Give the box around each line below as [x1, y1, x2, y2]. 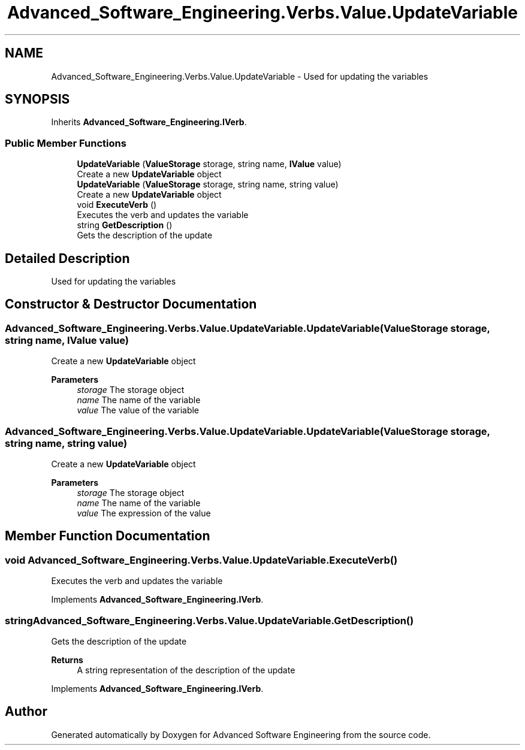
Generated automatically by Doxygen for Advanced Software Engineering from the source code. [51, 729, 431, 740]
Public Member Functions [5, 137, 126, 149]
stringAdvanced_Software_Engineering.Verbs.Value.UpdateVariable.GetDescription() [5, 614, 414, 627]
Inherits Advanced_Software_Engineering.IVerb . [51, 117, 247, 128]
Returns [51, 654, 83, 665]
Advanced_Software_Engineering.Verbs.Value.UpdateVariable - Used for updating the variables [51, 71, 429, 81]
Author [5, 704, 47, 719]
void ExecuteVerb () [77, 199, 157, 210]
